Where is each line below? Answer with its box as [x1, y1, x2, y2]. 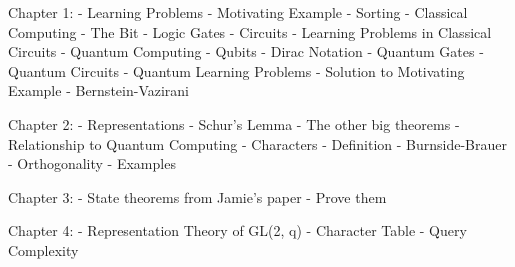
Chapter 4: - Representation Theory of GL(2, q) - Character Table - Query [8, 220, 467, 241]
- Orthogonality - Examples [8, 153, 176, 174]
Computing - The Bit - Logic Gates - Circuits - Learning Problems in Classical [8, 21, 492, 42]
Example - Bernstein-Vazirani [8, 80, 189, 101]
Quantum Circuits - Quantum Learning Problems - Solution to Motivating [8, 60, 465, 81]
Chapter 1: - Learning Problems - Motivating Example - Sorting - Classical [8, 2, 468, 22]
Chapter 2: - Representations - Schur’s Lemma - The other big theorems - [8, 113, 460, 134]
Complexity [8, 239, 79, 260]
